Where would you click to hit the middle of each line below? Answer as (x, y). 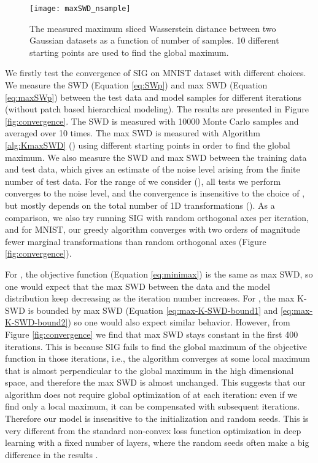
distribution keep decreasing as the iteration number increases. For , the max (150, 298)
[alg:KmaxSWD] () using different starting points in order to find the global (148, 145)
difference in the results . (52, 454)
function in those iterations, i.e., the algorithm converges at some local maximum (158, 358)
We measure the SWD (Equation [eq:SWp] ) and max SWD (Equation (136, 85)
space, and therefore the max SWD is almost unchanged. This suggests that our (155, 382)
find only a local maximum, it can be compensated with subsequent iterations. (153, 406)
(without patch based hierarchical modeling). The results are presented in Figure (157, 109)
